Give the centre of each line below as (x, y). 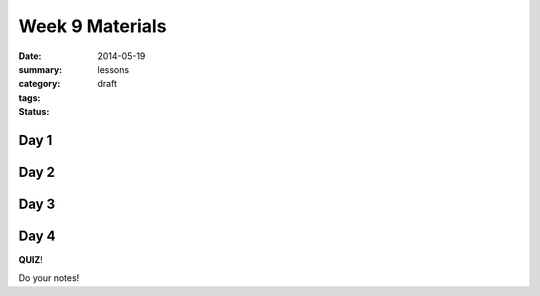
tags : (29, 97)
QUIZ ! (31, 260)
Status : (34, 112)
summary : (40, 69)
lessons (113, 69)
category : (39, 84)
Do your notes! (49, 278)
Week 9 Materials (92, 26)
